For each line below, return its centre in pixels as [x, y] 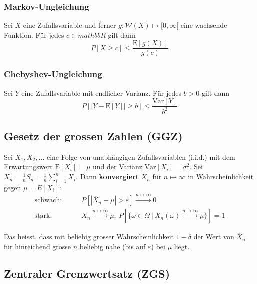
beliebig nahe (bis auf [113, 246]
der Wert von [214, 236]
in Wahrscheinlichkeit [221, 176]
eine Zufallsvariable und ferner [70, 25]
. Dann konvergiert [108, 176]
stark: [43, 216]
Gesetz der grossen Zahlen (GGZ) [93, 136]
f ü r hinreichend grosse [38, 246]
